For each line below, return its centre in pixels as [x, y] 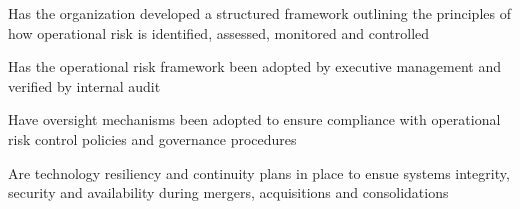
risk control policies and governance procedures [152, 138]
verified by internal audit [84, 85]
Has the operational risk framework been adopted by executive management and [255, 66]
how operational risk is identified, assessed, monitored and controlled [219, 32]
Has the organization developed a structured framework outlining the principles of [259, 13]
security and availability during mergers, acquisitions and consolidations [228, 192]
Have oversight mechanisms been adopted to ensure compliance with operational [254, 119]
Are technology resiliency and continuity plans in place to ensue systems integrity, [259, 172]
